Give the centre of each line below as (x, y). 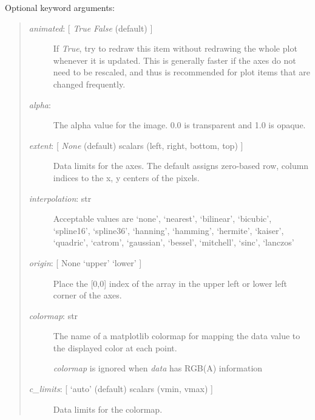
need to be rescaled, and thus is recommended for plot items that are (181, 72)
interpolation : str (60, 198)
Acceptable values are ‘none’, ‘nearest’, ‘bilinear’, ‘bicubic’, (162, 219)
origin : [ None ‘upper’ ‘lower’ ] (85, 262)
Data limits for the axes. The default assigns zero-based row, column (181, 166)
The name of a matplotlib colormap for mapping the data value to (177, 336)
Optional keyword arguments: (60, 7)
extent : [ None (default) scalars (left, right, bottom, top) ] (136, 145)
